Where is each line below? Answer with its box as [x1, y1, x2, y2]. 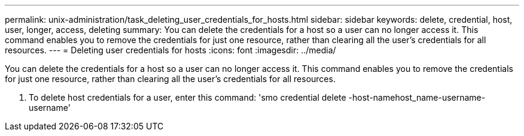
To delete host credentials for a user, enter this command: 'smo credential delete [29, 92, 346, 102]
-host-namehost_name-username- [348, 92, 486, 102]
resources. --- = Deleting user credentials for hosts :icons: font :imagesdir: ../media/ [5, 45, 336, 55]
